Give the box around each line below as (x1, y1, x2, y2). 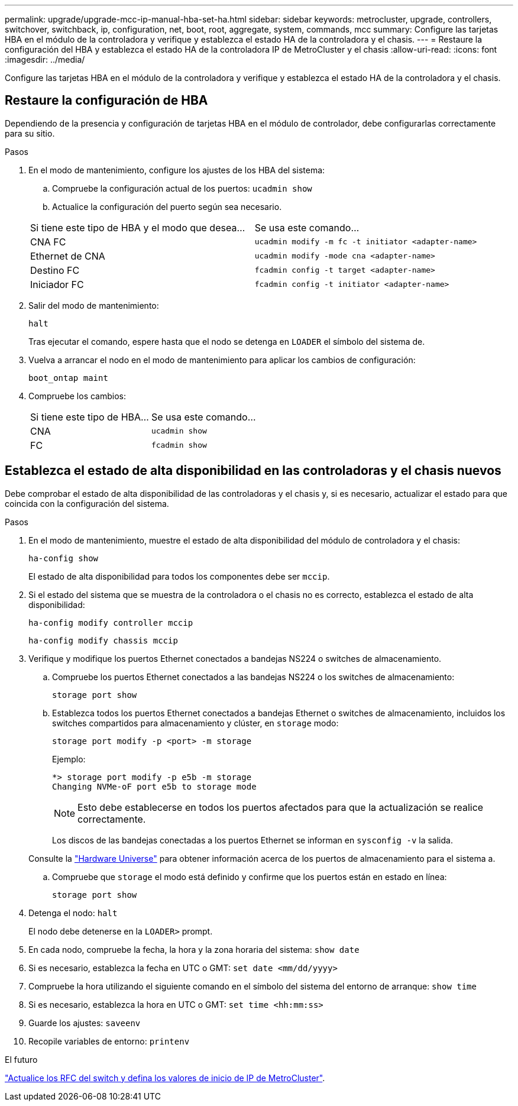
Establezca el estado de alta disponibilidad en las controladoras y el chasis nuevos (5, 463, 501, 478)
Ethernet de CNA (30, 250, 105, 262)
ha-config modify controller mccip (28, 617, 193, 628)
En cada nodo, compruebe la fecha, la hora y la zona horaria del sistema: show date (28, 944, 360, 955)
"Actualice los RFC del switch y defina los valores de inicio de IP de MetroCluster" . (5, 1072, 325, 1083)
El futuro (5, 1054, 38, 1065)
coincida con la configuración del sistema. (5, 498, 169, 509)
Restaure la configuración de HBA (5, 93, 208, 108)
